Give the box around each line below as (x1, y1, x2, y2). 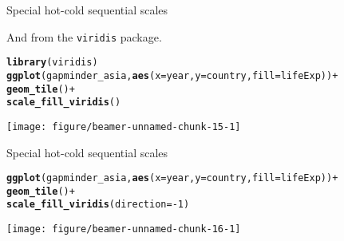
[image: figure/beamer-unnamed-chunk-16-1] (6, 223, 241, 235)
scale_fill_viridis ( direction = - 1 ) (6, 199, 190, 211)
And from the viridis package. (6, 28, 162, 45)
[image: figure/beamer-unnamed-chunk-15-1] (6, 120, 241, 132)
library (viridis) (6, 57, 98, 69)
